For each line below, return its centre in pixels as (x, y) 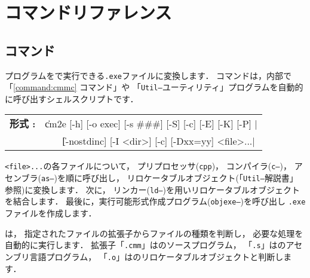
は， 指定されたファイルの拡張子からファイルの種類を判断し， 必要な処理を (154, 233)
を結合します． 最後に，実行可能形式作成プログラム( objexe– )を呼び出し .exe (155, 201)
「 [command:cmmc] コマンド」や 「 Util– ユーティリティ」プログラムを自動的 (154, 87)
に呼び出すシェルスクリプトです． (72, 98)
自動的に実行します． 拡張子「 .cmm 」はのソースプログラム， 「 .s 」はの (145, 245)
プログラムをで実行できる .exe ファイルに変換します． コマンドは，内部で (148, 75)
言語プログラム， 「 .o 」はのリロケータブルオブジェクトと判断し (156, 256)
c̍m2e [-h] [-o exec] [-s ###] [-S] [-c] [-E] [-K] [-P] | (151, 123)
